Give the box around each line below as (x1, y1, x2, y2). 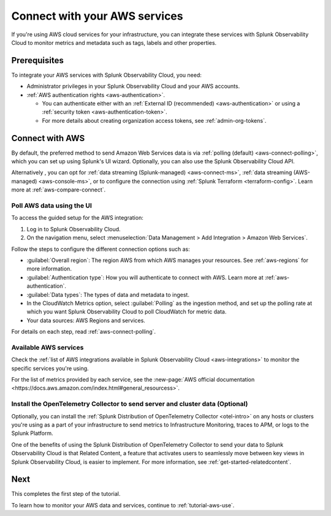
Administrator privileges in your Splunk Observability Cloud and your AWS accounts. (26, 83, 240, 90)
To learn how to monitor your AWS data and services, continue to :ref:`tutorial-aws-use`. (11, 501, 235, 509)
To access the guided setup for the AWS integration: (11, 214, 143, 221)
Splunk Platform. (11, 429, 53, 437)
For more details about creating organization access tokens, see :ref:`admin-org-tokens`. (42, 117, 267, 124)
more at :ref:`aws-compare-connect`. (11, 186, 106, 193)
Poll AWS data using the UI (11, 201, 92, 210)
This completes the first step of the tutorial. (11, 490, 121, 498)
